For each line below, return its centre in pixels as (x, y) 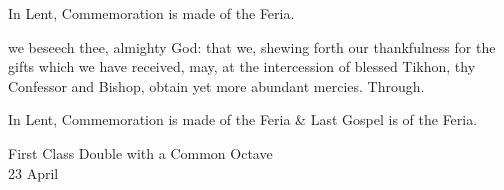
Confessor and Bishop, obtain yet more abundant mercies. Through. (216, 85)
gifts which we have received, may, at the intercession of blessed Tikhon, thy (242, 66)
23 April (33, 172)
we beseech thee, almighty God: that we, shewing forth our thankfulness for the (252, 46)
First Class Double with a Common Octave (140, 152)
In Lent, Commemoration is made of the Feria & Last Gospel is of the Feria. (243, 119)
